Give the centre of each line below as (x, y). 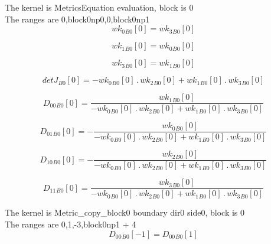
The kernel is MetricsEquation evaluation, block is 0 (99, 7)
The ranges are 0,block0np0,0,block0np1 (77, 19)
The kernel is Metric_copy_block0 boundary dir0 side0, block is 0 (125, 212)
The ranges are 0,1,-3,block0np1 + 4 (71, 224)
